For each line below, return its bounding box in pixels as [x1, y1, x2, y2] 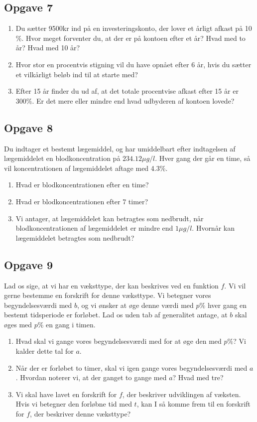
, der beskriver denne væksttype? [30, 409, 131, 419]
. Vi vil [224, 280, 246, 290]
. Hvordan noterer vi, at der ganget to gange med [15, 372, 167, 383]
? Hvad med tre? [172, 372, 224, 383]
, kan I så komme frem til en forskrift [136, 399, 251, 409]
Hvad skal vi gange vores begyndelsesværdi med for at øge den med [15, 336, 222, 346]
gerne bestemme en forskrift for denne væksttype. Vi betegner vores [4, 290, 211, 300]
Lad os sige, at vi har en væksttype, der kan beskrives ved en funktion [4, 280, 219, 290]
